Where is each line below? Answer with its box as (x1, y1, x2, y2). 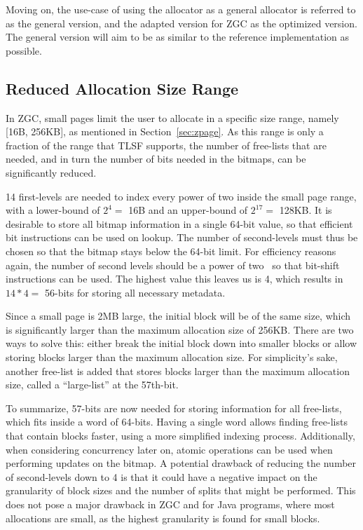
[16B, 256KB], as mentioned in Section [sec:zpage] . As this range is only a (6, 124, 324, 139)
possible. (6, 43, 42, 57)
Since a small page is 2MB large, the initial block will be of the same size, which (6, 308, 351, 323)
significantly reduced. (6, 165, 97, 179)
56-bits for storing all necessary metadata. (44, 285, 226, 299)
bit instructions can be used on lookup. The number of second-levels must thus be (6, 230, 358, 245)
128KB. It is (279, 203, 332, 217)
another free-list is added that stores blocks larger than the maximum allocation (6, 363, 350, 378)
